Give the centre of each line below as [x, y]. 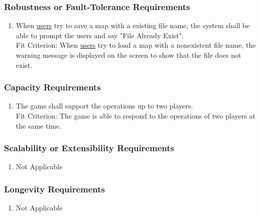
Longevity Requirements [55, 189]
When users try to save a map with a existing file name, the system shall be [133, 25]
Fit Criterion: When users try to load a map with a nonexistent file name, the [136, 45]
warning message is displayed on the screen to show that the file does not [128, 55]
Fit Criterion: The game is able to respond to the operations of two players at [136, 116]
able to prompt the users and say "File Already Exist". [100, 35]
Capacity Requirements [52, 87]
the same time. [39, 125]
